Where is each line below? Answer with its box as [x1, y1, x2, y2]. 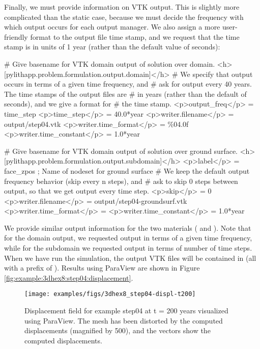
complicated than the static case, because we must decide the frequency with [4, 11, 244, 22]
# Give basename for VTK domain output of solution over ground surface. [4, 145, 238, 156]
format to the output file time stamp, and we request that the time [30, 31, 240, 42]
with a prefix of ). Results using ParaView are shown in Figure [4, 262, 200, 273]
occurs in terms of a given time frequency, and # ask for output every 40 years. [4, 78, 252, 89]
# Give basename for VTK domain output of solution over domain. [4, 58, 215, 69]
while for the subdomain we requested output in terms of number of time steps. [4, 243, 252, 253]
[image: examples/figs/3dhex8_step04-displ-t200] [24, 290, 196, 298]
